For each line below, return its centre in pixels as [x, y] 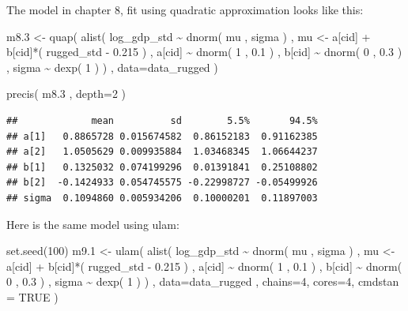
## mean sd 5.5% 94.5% [162, 120]
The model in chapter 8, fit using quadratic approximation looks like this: [185, 9]
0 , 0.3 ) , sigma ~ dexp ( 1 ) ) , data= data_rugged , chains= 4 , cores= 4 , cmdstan [203, 281]
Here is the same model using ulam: [93, 224]
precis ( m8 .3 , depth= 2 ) [66, 94]
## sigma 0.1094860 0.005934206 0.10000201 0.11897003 [162, 198]
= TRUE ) [32, 296]
